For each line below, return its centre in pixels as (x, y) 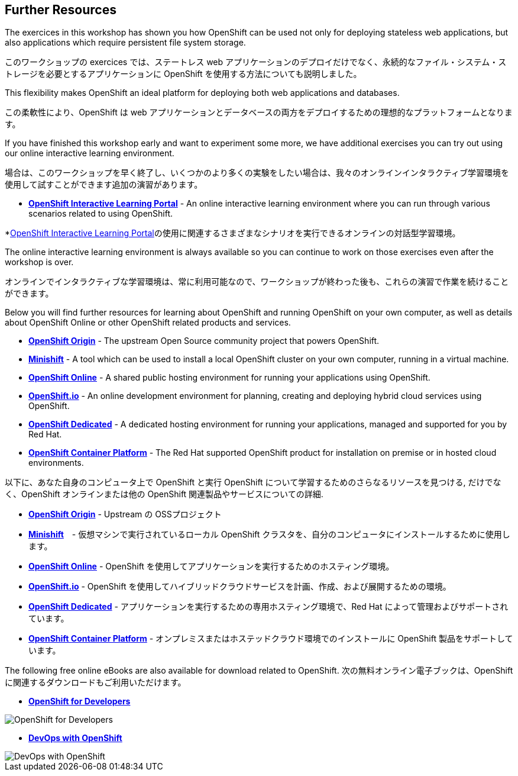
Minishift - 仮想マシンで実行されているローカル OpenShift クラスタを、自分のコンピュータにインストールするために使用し (269, 534)
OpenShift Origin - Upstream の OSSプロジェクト (125, 514)
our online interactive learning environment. (90, 153)
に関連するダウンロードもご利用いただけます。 (95, 682)
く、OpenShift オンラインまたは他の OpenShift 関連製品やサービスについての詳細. (164, 494)
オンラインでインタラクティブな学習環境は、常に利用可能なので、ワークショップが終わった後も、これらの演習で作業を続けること (257, 282)
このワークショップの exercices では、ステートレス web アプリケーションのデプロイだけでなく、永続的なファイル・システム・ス (256, 62)
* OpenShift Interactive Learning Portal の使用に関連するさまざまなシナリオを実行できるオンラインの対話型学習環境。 (233, 233)
